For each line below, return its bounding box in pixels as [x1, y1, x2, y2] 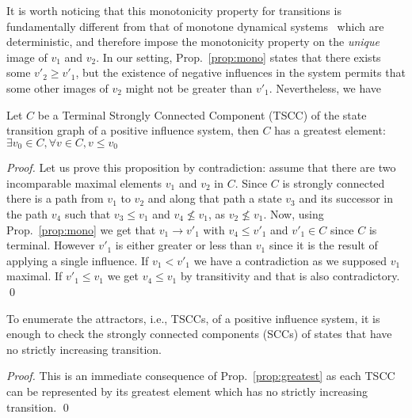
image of [6, 48, 48, 65]
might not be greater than [125, 79, 253, 96]
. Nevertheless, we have [269, 79, 382, 96]
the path [6, 205, 48, 222]
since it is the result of [269, 237, 378, 253]
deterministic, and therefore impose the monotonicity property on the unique [6, 33, 380, 50]
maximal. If [6, 268, 63, 284]
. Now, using [263, 205, 324, 222]
